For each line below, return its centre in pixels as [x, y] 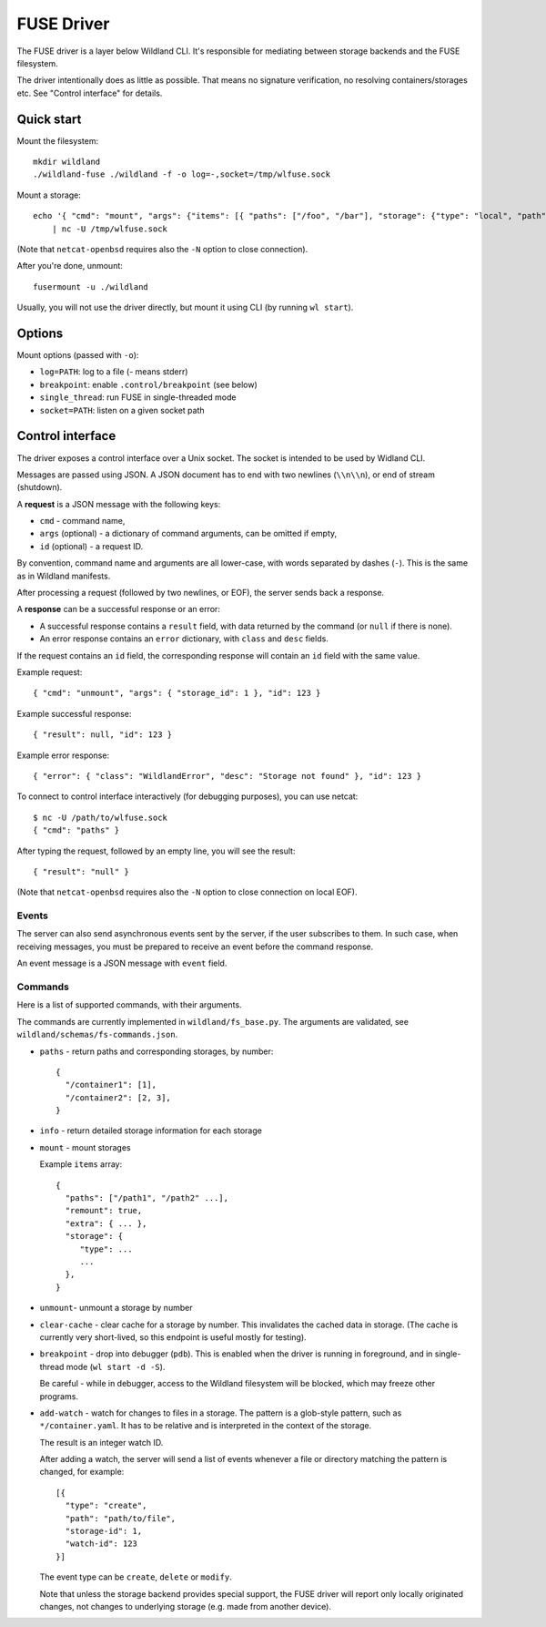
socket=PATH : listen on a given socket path [122, 410]
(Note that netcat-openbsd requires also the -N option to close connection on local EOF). [187, 892]
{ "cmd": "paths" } [76, 830]
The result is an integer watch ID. [101, 1442]
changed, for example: [82, 1472]
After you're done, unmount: [70, 266]
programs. [59, 1396]
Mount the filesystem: [58, 140]
